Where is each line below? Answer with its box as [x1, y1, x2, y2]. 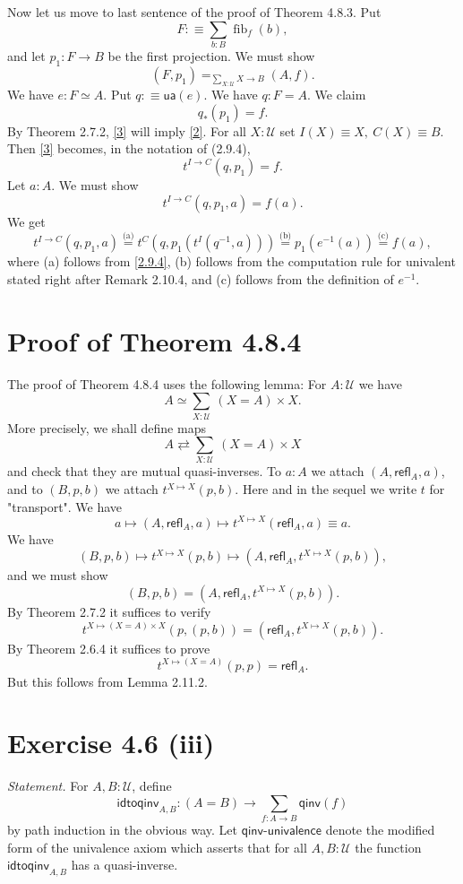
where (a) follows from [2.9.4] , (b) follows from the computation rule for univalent [7, 252, 456, 271]
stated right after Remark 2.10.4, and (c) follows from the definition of [7, 269, 394, 288]
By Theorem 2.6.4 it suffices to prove [7, 638, 210, 657]
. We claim [307, 85, 366, 104]
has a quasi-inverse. [71, 855, 178, 874]
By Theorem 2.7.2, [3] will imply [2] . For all [7, 121, 246, 140]
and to [7, 480, 43, 498]
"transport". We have [7, 497, 123, 516]
